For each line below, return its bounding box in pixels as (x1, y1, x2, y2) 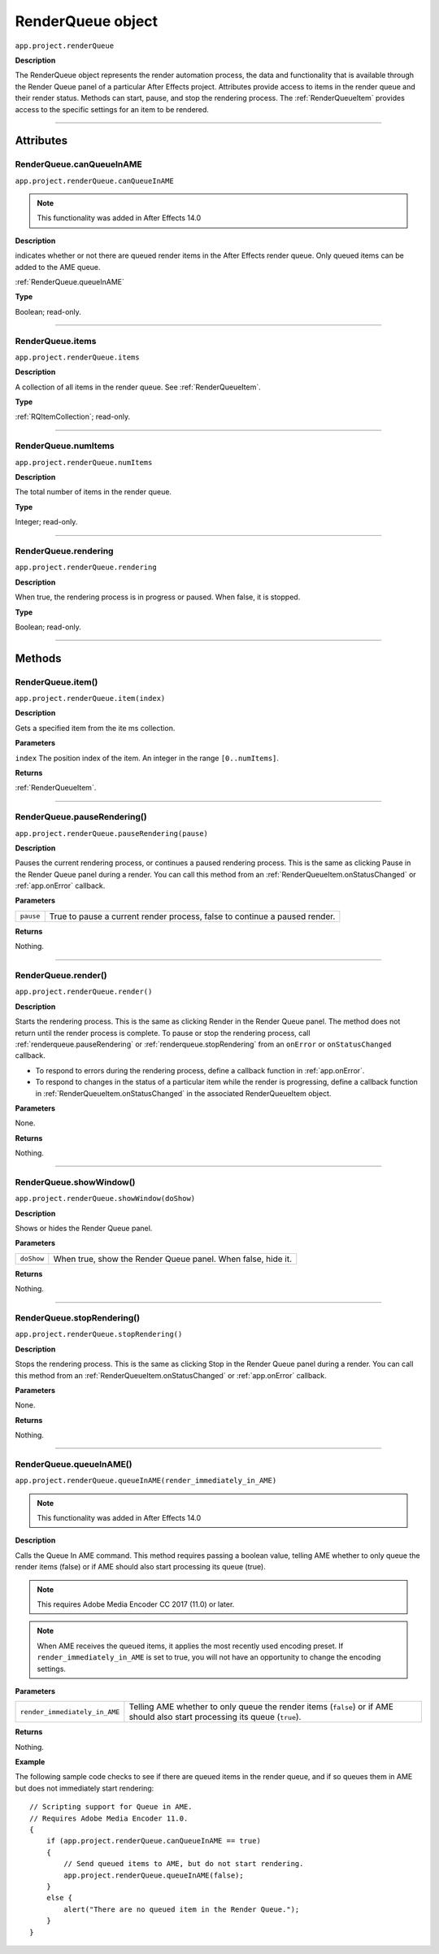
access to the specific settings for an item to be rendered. (15, 104, 209, 114)
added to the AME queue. (15, 262, 101, 272)
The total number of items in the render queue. (15, 487, 172, 497)
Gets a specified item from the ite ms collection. (15, 723, 176, 733)
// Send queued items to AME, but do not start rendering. (63, 1859, 304, 1869)
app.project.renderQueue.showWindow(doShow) (15, 1194, 196, 1203)
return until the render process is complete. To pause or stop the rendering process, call (15, 1028, 311, 1038)
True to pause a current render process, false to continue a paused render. (49, 911, 336, 922)
